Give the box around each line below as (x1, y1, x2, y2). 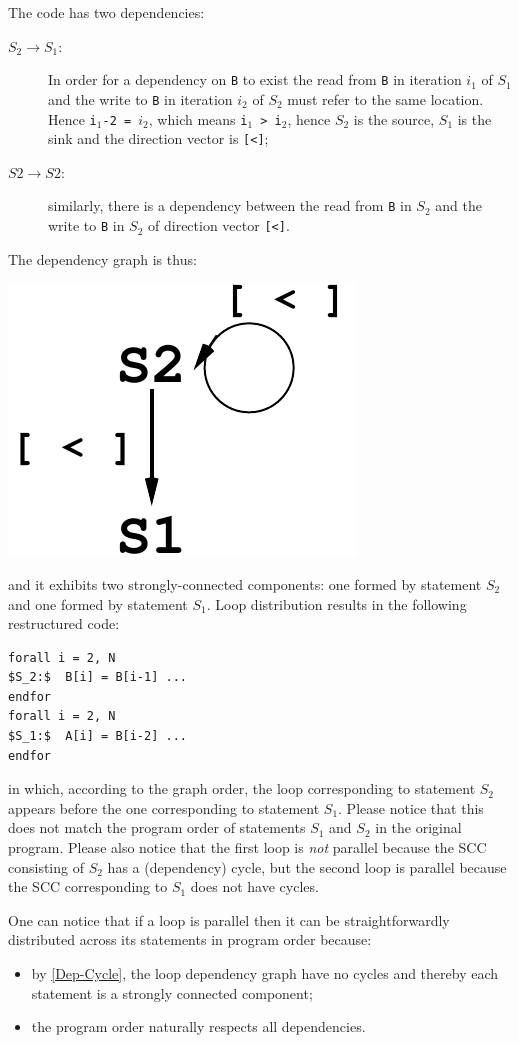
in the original (375, 817, 462, 838)
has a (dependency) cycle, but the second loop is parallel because (107, 856, 507, 877)
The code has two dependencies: (8, 2, 205, 22)
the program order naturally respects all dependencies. (31, 1016, 366, 1037)
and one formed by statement (8, 593, 188, 614)
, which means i (148, 108, 248, 129)
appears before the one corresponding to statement (8, 797, 320, 818)
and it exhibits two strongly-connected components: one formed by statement (8, 573, 482, 594)
